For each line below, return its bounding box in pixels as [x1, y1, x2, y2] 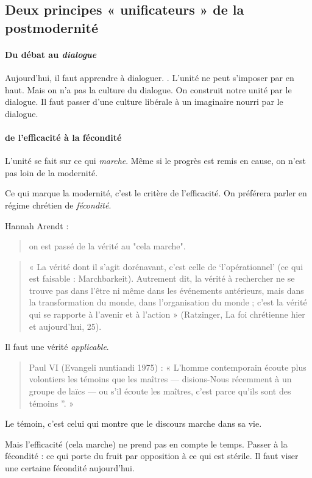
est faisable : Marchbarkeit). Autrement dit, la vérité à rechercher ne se [29, 272, 295, 285]
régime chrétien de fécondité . [5, 198, 112, 211]
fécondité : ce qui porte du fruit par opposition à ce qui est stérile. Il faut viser [5, 449, 299, 462]
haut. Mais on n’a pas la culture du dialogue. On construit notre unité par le [5, 83, 292, 96]
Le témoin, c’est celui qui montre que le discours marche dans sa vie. [5, 417, 262, 430]
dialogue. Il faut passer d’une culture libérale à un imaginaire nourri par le [5, 95, 283, 108]
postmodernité [5, 18, 98, 37]
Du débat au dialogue [5, 48, 97, 60]
